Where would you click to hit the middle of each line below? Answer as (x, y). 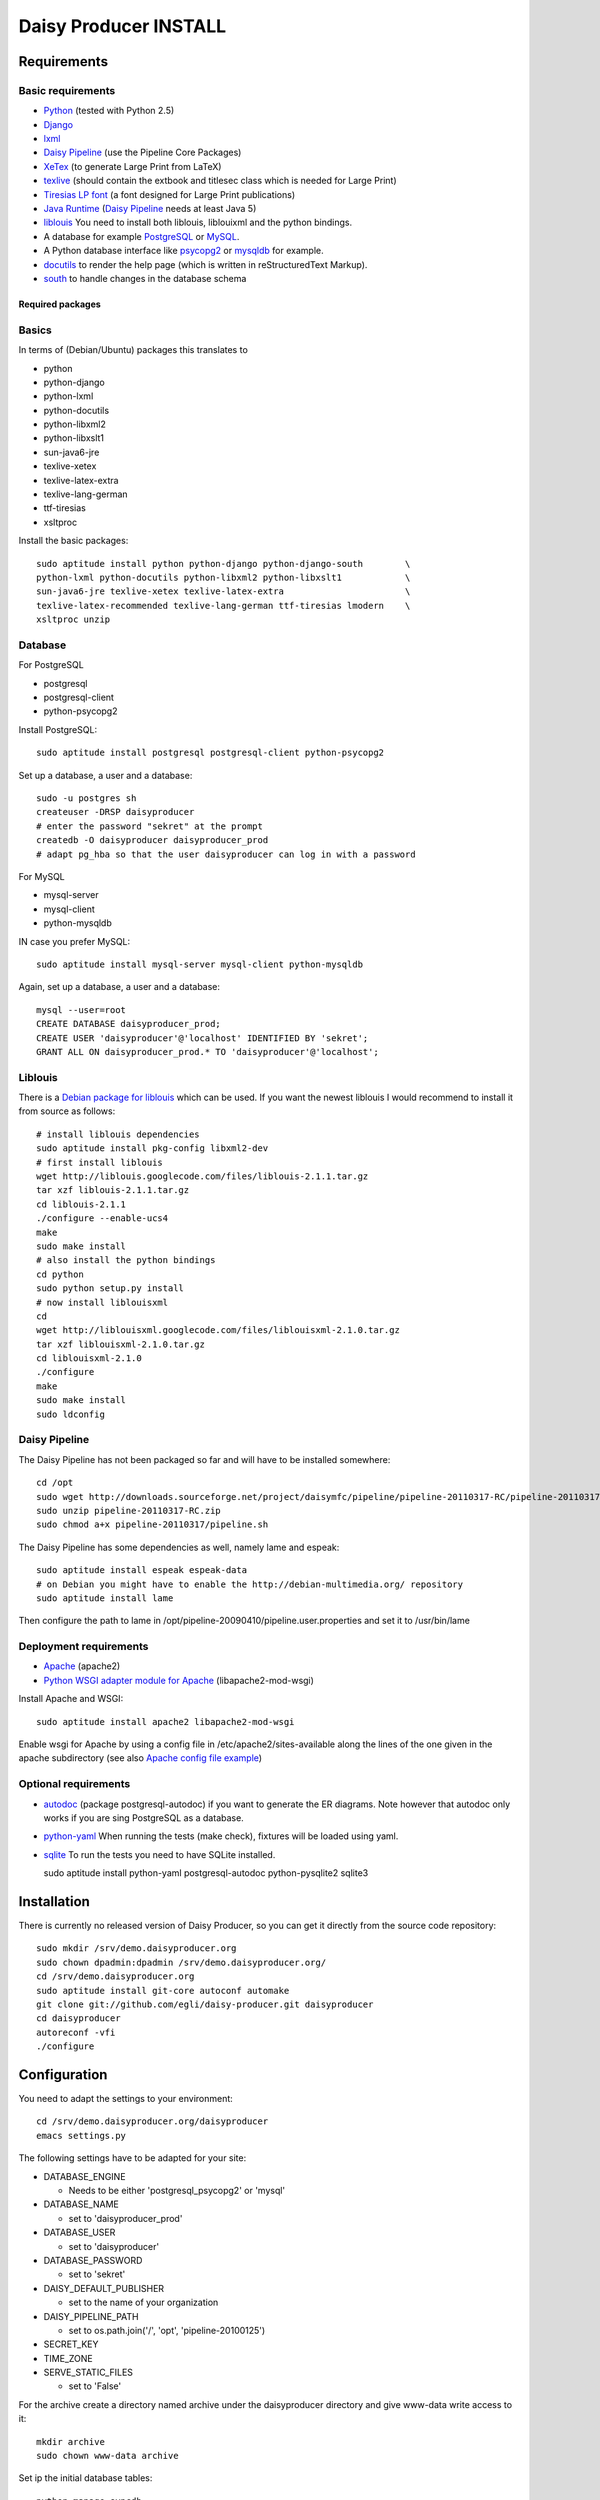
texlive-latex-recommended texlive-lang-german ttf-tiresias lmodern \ (223, 605)
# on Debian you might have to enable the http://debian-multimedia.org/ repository (250, 1584)
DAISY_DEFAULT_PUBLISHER (104, 2288)
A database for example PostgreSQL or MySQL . (141, 236)
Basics (35, 330)
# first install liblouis (100, 1162)
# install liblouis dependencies (118, 1134)
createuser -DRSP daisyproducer (115, 812)
